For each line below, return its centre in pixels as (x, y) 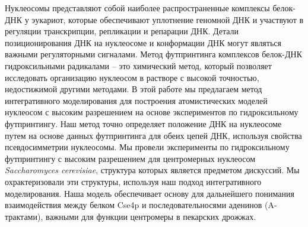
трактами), (24, 216)
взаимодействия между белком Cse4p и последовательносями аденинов (134, 205)
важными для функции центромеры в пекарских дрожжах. (151, 216)
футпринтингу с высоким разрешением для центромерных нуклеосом (130, 158)
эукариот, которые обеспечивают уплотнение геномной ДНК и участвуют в (168, 19)
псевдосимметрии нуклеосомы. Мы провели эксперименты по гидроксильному (147, 147)
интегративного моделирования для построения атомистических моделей (136, 100)
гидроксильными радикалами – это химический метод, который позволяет (138, 65)
